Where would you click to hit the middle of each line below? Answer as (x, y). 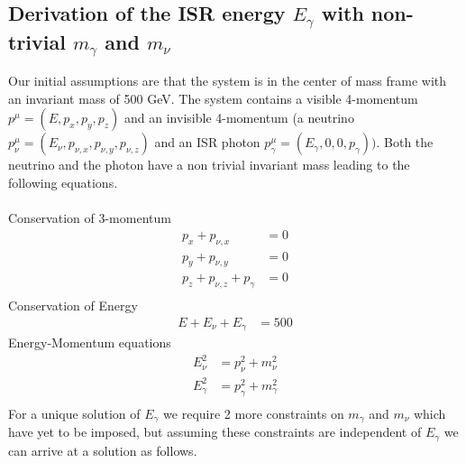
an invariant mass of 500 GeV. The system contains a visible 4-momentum (213, 98)
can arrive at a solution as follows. (103, 450)
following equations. (63, 182)
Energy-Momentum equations (90, 343)
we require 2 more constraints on (254, 413)
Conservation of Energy (73, 306)
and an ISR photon (207, 142)
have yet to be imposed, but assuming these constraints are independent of (215, 432)
